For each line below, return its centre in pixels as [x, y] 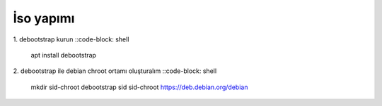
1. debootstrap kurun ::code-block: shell [71, 39]
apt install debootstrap [64, 55]
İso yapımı [44, 18]
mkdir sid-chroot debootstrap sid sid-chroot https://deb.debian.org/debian [139, 87]
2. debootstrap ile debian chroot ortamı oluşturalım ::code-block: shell [115, 71]
